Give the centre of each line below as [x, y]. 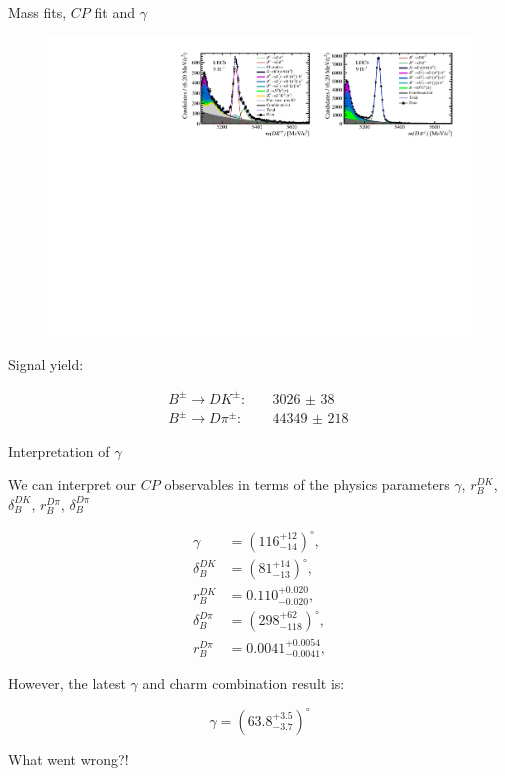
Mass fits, [37, 12]
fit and [114, 12]
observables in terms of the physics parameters [307, 484]
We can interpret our [72, 484]
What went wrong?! [68, 758]
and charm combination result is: [243, 683]
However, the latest [67, 683]
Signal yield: [46, 363]
